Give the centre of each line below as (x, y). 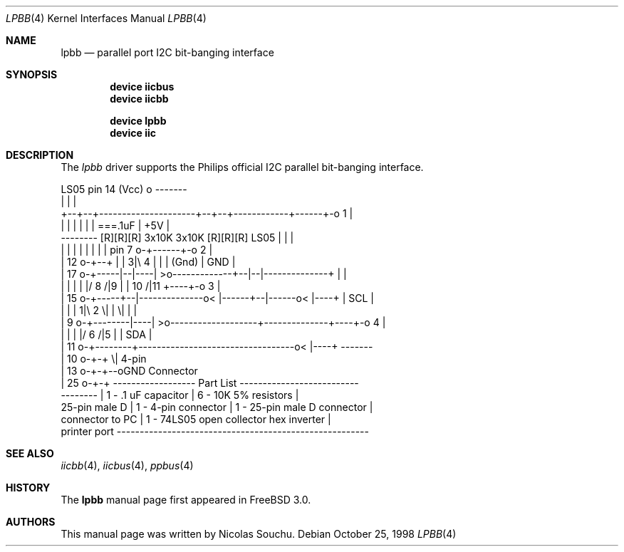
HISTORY (28, 488)
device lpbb (138, 121)
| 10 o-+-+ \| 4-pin (104, 359)
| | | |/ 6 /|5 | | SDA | (106, 334)
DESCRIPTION (40, 155)
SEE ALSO (30, 453)
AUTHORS (31, 522)
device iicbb (139, 99)
